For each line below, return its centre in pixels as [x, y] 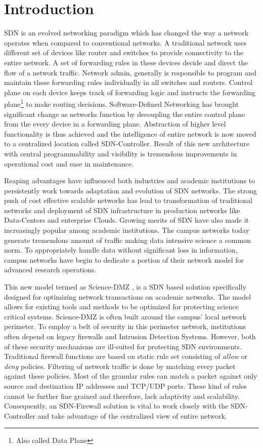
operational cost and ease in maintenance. [69, 163]
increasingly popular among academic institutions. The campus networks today [127, 230]
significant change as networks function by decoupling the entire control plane [125, 114]
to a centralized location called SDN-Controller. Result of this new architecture [127, 144]
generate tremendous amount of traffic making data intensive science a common [127, 240]
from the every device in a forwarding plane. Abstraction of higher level [115, 124]
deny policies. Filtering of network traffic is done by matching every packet [120, 366]
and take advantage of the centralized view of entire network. [132, 415]
